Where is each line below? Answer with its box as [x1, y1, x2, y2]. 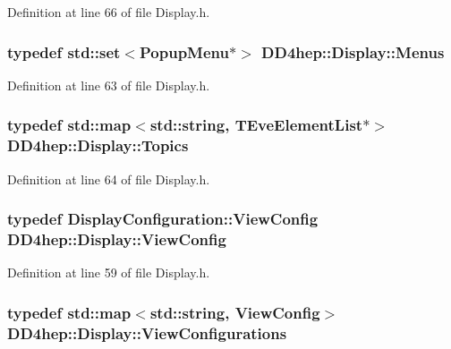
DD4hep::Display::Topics [7, 134, 189, 157]
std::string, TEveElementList [149, 114, 363, 136]
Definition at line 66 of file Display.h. [7, 3, 210, 21]
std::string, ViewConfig [149, 301, 320, 323]
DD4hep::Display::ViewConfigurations [7, 321, 287, 344]
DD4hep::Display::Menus [261, 40, 445, 63]
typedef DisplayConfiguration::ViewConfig [7, 208, 319, 230]
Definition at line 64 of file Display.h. [7, 169, 210, 188]
